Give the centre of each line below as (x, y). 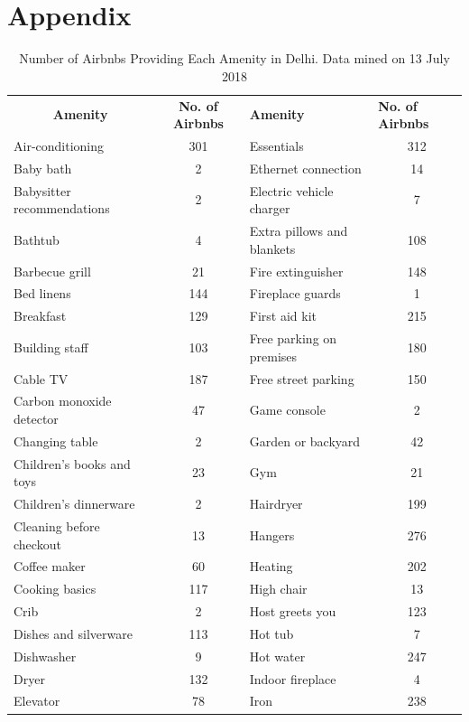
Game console (287, 410)
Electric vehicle (291, 190)
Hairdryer (276, 504)
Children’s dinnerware (74, 504)
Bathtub (37, 239)
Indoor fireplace (293, 678)
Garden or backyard (305, 441)
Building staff (51, 347)
